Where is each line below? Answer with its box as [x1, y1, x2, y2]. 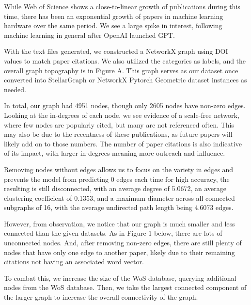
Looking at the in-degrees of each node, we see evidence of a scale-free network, [4, 110, 239, 120]
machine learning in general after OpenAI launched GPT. [4, 30, 175, 40]
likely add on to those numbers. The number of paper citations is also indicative [4, 138, 242, 148]
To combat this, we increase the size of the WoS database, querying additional [4, 273, 236, 283]
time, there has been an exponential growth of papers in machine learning [4, 11, 223, 21]
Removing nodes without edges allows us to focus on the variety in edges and [4, 164, 234, 174]
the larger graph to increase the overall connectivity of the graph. [4, 292, 198, 302]
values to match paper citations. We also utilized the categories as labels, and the [4, 55, 246, 65]
